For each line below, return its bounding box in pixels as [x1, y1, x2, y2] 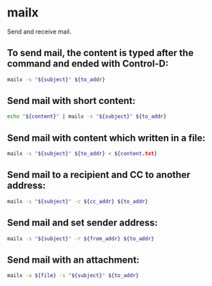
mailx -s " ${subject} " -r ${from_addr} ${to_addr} [7, 235, 155, 242]
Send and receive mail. [7, 27, 72, 36]
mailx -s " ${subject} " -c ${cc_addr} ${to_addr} [7, 198, 148, 205]
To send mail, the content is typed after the [7, 47, 194, 59]
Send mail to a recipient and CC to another [7, 169, 191, 181]
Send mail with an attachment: [7, 254, 140, 265]
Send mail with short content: [7, 95, 136, 107]
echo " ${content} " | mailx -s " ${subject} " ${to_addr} [7, 113, 167, 120]
